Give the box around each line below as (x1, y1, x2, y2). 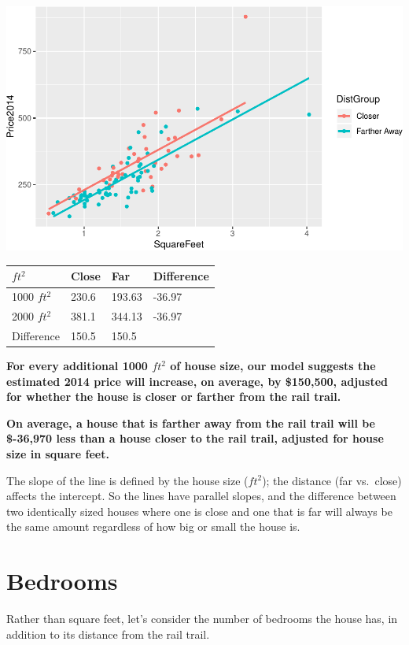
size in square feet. (6, 446, 109, 462)
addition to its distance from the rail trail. (6, 625, 210, 642)
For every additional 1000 (6, 358, 148, 374)
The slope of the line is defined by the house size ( (6, 472, 249, 488)
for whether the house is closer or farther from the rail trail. (6, 388, 341, 405)
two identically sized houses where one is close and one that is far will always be (6, 502, 392, 519)
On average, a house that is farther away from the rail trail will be (6, 414, 375, 431)
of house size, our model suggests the (170, 358, 376, 374)
